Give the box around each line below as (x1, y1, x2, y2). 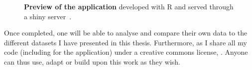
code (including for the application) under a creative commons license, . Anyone (4, 47, 248, 57)
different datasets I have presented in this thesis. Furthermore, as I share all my (4, 37, 247, 47)
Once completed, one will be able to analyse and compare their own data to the (4, 28, 248, 38)
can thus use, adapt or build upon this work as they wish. (4, 56, 180, 67)
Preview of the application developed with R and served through (24, 1, 234, 11)
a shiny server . (24, 11, 72, 21)
